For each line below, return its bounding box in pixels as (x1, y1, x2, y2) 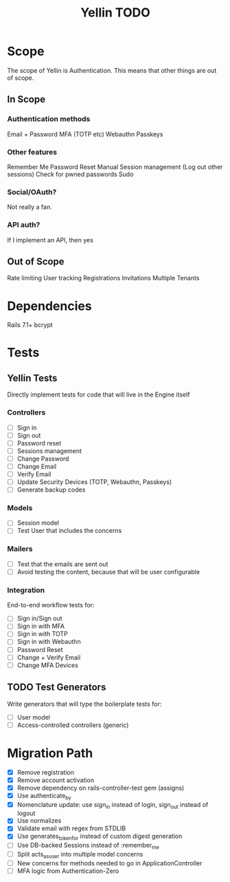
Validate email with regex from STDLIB (16, 824, 126, 832)
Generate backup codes (16, 485, 86, 494)
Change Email (16, 462, 57, 470)
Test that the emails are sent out (16, 560, 108, 568)
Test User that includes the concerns (16, 527, 122, 535)
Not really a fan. (7, 203, 53, 211)
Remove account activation (16, 776, 95, 784)
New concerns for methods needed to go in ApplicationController (16, 859, 203, 867)
